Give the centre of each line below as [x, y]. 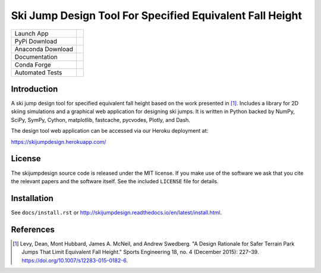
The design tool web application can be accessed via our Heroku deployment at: [110, 131]
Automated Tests [38, 73]
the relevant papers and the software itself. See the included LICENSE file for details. [115, 181]
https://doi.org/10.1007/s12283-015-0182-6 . [75, 260]
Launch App [32, 33]
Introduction [34, 89]
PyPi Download [36, 41]
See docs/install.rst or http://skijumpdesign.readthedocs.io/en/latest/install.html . [117, 212]
